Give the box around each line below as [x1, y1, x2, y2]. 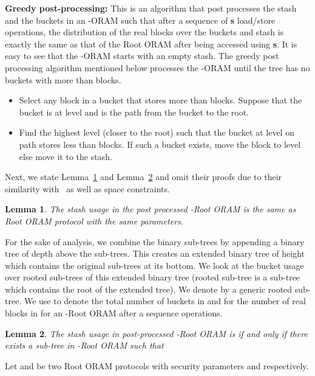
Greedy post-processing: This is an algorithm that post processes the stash [5, 2, 297, 14]
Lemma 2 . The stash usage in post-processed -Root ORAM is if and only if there [5, 327, 308, 339]
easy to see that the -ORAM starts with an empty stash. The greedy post [5, 49, 279, 62]
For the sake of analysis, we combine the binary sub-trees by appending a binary [5, 235, 305, 248]
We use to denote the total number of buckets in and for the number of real [24, 294, 306, 307]
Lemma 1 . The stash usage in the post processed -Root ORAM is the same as [5, 203, 296, 215]
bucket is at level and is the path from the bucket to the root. [19, 105, 249, 118]
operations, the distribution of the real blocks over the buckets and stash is [5, 26, 284, 38]
